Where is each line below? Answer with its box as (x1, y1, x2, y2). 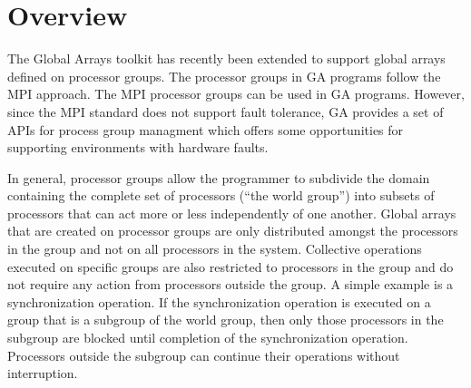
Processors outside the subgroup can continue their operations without (7, 345, 400, 364)
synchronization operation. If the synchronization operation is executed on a (7, 292, 431, 311)
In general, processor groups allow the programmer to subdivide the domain (7, 168, 430, 187)
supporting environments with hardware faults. (7, 138, 269, 157)
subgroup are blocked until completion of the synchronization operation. (7, 328, 408, 347)
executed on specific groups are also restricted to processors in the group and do (7, 257, 454, 276)
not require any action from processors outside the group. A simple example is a (7, 275, 454, 294)
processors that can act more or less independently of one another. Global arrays (7, 203, 456, 222)
